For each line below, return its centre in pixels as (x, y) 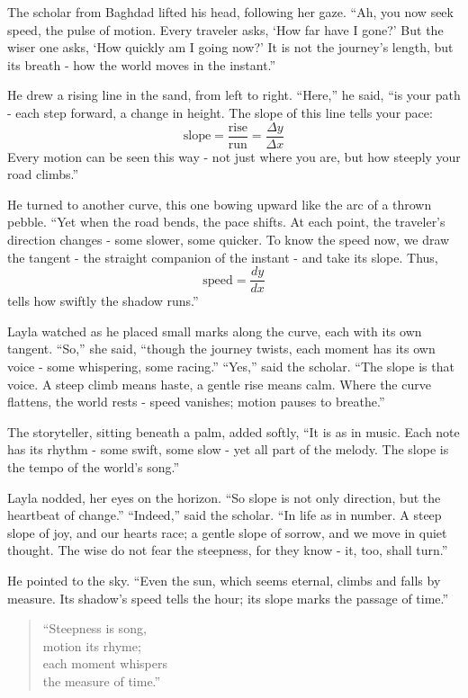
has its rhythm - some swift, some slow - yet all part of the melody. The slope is (228, 449)
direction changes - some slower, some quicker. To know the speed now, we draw (229, 239)
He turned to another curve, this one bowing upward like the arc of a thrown (220, 204)
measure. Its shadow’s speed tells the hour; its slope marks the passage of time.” (228, 598)
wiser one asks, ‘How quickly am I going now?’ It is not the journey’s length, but (230, 47)
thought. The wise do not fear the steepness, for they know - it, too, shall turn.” (228, 550)
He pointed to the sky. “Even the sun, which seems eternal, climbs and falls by (224, 580)
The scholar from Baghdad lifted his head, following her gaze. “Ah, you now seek (230, 12)
